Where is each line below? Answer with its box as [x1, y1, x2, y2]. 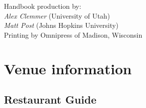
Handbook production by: [4, 1, 81, 11]
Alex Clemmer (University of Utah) [4, 10, 110, 21]
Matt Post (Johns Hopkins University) [4, 20, 119, 30]
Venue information [4, 58, 132, 78]
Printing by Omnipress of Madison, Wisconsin [4, 29, 143, 40]
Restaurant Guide [4, 92, 97, 107]
